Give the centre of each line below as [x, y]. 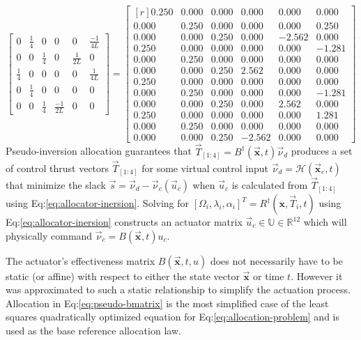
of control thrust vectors [57, 168]
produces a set [322, 151]
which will [325, 222]
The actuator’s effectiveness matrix [80, 260]
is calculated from [270, 185]
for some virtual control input [205, 168]
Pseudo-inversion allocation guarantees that [99, 151]
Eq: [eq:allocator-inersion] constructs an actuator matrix [124, 222]
